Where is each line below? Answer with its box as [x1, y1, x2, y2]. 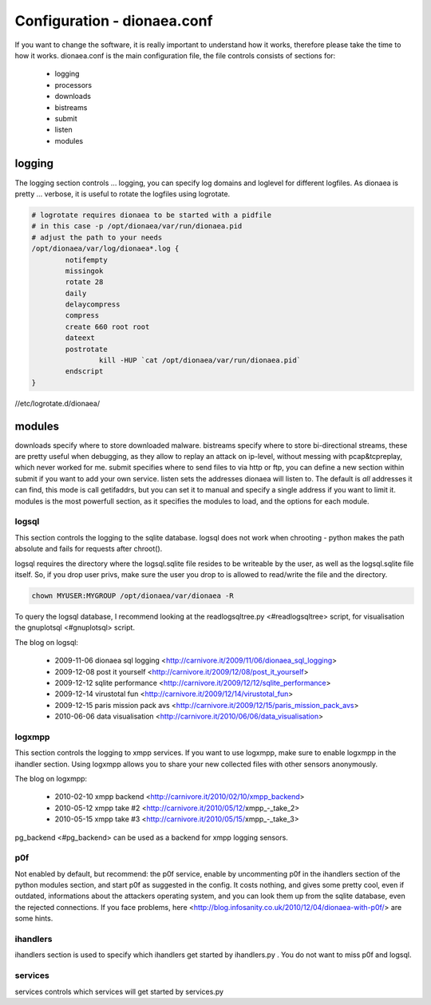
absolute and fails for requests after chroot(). [14, 544, 163, 554]
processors [54, 80, 92, 89]
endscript [65, 367, 104, 376]
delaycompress [65, 300, 121, 309]
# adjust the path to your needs [31, 232, 163, 242]
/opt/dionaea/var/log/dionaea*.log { [31, 244, 180, 253]
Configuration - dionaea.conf [14, 12, 213, 30]
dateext [65, 334, 96, 342]
